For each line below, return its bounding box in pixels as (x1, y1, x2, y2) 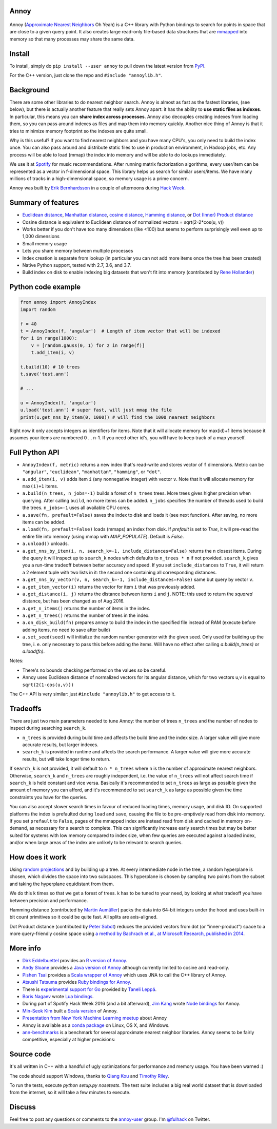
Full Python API (9, 448, 60, 457)
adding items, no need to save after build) (22, 627, 110, 633)
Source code (9, 1050, 51, 1059)
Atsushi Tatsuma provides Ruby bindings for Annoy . (22, 979, 132, 985)
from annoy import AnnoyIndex (20, 299, 96, 305)
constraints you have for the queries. (9, 794, 87, 800)
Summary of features (9, 198, 79, 207)
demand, (9, 825, 28, 831)
